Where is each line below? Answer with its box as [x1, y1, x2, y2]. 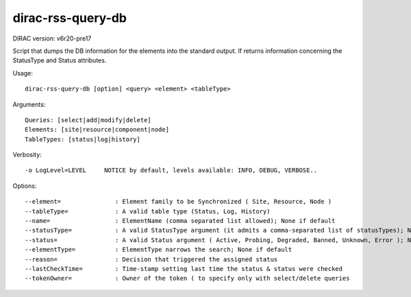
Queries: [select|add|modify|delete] [25, 116, 152, 123]
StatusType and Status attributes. [12, 56, 107, 64]
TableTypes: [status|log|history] [25, 135, 140, 143]
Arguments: [12, 100, 46, 108]
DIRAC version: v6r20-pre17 [12, 34, 92, 43]
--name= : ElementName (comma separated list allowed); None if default [25, 217, 336, 225]
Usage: [12, 69, 34, 77]
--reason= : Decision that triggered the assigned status [25, 255, 278, 263]
